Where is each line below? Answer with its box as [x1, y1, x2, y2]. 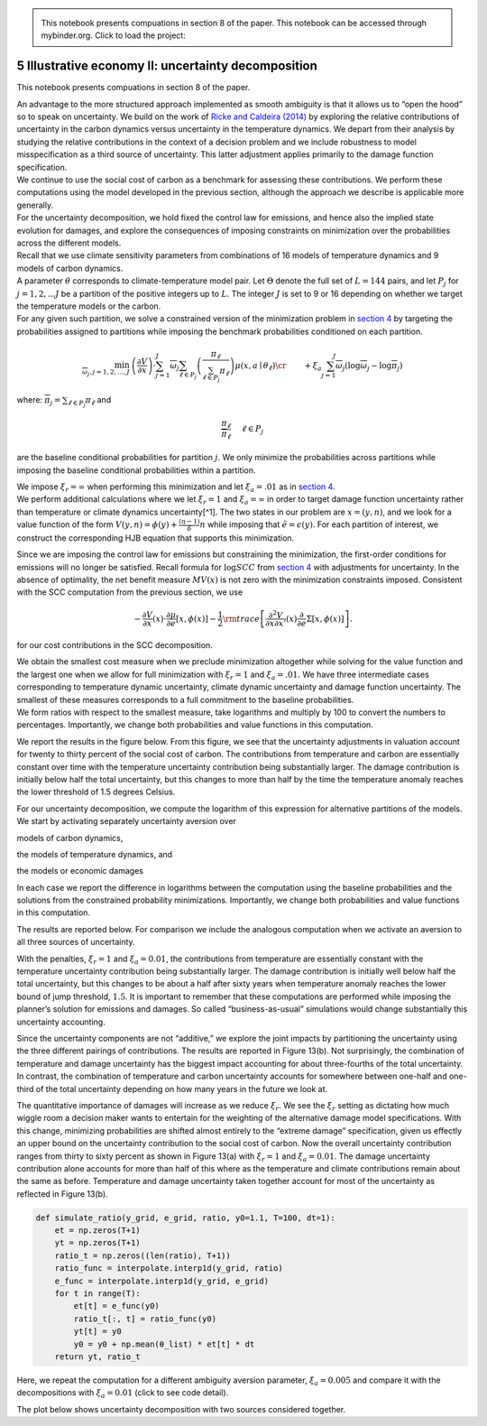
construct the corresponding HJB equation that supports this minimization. [16, 532, 295, 543]
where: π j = [16, 394, 61, 407]
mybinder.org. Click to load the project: [41, 30, 187, 41]
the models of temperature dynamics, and [16, 848, 173, 859]
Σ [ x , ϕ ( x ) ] [306, 614, 345, 624]
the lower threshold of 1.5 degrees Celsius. [16, 786, 176, 798]
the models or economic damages [16, 866, 144, 876]
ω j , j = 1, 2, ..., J [81, 368, 130, 378]
